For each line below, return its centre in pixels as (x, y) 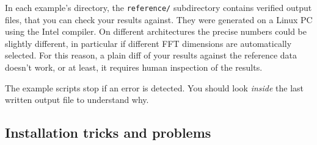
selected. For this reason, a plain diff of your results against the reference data (151, 55)
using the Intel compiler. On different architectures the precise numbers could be (156, 31)
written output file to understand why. (77, 100)
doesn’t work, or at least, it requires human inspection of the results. (134, 67)
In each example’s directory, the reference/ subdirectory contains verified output (158, 7)
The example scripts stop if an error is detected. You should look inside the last (155, 87)
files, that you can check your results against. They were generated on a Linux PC (159, 19)
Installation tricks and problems (108, 133)
